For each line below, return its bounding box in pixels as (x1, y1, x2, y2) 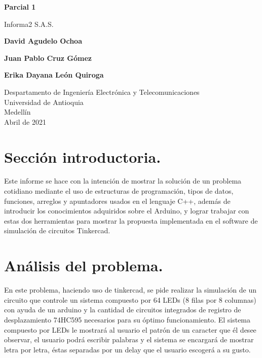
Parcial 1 (4, 2, 36, 12)
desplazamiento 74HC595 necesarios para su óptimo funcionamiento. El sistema (4, 314, 251, 325)
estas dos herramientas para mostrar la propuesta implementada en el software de (4, 215, 258, 226)
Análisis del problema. (4, 255, 163, 276)
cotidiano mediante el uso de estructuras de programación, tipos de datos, (4, 186, 234, 196)
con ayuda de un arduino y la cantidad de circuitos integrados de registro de (4, 304, 241, 315)
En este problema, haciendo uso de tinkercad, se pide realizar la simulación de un (4, 284, 257, 295)
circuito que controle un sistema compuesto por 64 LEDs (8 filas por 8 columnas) (4, 294, 256, 305)
